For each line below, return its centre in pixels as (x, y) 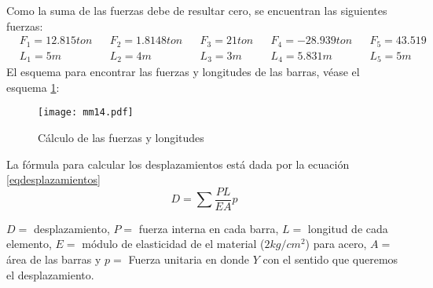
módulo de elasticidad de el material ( (173, 244)
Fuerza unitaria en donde (189, 259)
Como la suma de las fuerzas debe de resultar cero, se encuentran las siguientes (197, 10)
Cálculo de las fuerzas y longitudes (121, 137)
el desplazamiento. (50, 274)
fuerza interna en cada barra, (209, 228)
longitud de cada (348, 228)
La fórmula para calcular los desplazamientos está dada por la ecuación (178, 164)
